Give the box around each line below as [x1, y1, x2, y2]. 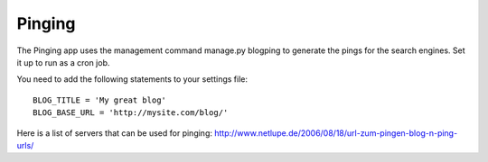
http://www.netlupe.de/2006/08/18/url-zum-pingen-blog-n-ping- [213, 127, 458, 139]
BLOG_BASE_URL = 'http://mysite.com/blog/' [33, 108, 229, 118]
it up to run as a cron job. [16, 57, 110, 67]
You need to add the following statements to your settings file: [16, 74, 249, 85]
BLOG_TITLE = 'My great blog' [33, 94, 167, 105]
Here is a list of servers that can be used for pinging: [16, 127, 212, 139]
